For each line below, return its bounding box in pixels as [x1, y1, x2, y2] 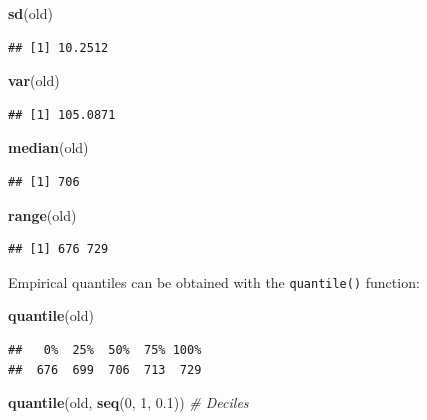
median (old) [8, 137, 89, 158]
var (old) [8, 70, 60, 91]
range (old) [8, 204, 77, 225]
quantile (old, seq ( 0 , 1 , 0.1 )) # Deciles [8, 392, 249, 413]
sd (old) [8, 3, 53, 23]
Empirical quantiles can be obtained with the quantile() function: [8, 271, 420, 292]
